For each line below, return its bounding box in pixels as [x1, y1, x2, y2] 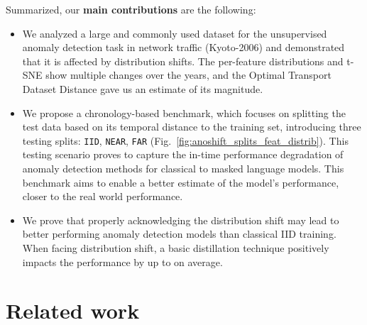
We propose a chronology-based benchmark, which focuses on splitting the [22, 105, 346, 120]
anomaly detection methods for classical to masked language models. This [22, 161, 344, 175]
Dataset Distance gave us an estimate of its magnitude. [22, 81, 263, 96]
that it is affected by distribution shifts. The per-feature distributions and [22, 53, 344, 68]
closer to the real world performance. [22, 189, 183, 204]
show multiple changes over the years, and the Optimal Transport [45, 67, 332, 82]
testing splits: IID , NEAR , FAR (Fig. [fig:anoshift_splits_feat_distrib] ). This [22, 133, 349, 148]
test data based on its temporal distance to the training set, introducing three [22, 119, 361, 134]
